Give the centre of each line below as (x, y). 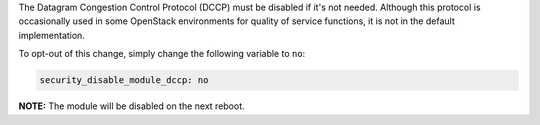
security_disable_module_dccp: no (124, 80)
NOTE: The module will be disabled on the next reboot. (131, 106)
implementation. (51, 35)
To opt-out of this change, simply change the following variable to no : (162, 54)
